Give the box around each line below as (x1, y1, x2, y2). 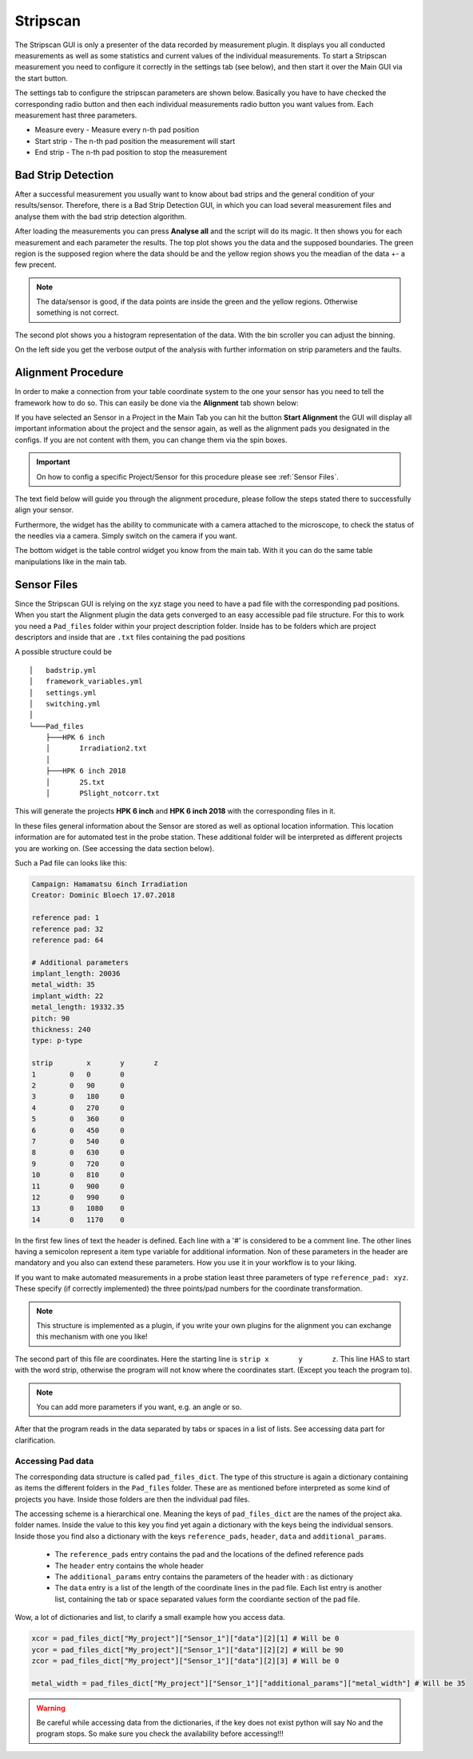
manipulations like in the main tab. (14, 556, 127, 567)
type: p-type (31, 1036, 83, 1045)
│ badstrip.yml (29, 666, 97, 675)
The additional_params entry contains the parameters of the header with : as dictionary (54, 1572, 353, 1582)
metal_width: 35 (31, 980, 96, 989)
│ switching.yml (29, 699, 101, 708)
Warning (36, 1703, 66, 1713)
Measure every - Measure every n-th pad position (34, 125, 200, 135)
